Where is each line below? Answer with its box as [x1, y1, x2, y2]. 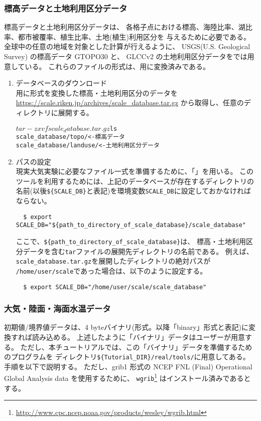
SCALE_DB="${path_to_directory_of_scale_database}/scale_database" [16, 222, 246, 229]
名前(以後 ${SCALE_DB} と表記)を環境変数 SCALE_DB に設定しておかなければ [16, 185, 251, 196]
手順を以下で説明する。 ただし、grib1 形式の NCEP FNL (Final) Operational [4, 361, 252, 371]
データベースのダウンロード [16, 78, 107, 88]
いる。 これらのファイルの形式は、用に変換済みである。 [25, 61, 210, 71]
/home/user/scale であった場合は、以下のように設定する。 [16, 265, 207, 276]
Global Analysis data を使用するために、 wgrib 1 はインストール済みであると [4, 371, 251, 383]
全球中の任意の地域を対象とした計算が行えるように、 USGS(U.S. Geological [4, 41, 250, 52]
